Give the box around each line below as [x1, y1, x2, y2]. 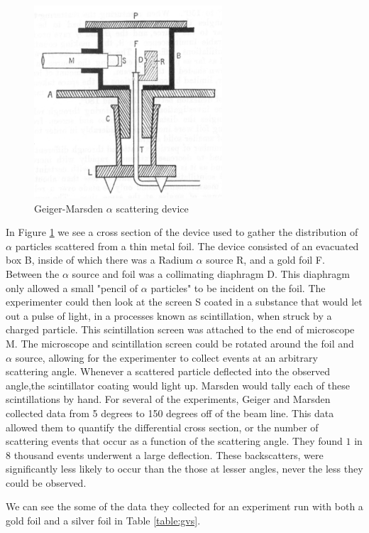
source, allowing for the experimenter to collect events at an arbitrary [15, 350, 318, 365]
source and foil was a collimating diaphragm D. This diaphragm [72, 266, 350, 281]
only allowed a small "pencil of [6, 280, 138, 295]
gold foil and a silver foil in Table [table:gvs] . [6, 513, 201, 528]
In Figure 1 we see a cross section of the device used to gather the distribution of [6, 225, 358, 239]
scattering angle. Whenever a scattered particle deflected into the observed [6, 364, 330, 379]
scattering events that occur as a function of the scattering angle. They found [6, 434, 343, 448]
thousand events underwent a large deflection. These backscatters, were [13, 447, 324, 462]
